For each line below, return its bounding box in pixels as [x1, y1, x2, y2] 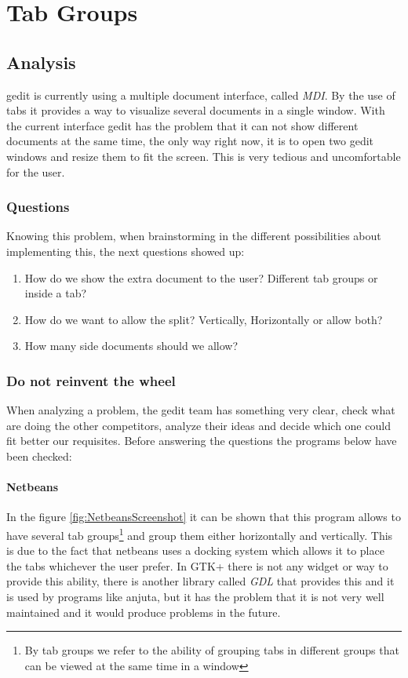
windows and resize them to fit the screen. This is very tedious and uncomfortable [6, 148, 401, 164]
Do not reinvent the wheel [6, 370, 176, 390]
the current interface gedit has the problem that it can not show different [6, 117, 359, 133]
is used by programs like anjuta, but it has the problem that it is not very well [6, 588, 384, 604]
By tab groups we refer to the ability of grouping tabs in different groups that [24, 642, 399, 658]
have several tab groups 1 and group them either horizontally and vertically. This [6, 524, 393, 543]
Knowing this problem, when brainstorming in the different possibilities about [6, 228, 381, 244]
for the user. [6, 163, 65, 180]
